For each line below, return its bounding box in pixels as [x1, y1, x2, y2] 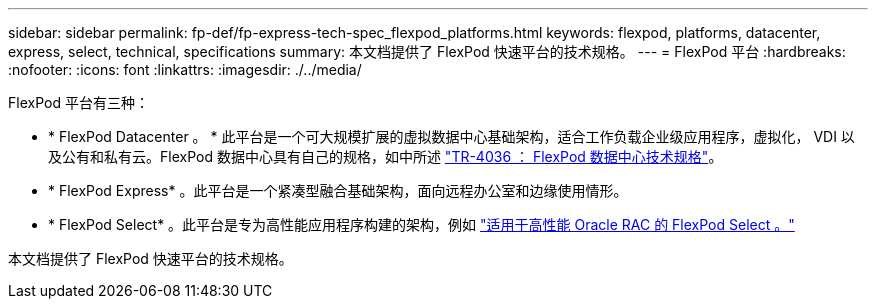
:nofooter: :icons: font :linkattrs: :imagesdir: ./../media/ [8, 61, 362, 78]
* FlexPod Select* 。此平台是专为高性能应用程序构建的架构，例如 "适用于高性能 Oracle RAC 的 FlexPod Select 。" [48, 216, 795, 233]
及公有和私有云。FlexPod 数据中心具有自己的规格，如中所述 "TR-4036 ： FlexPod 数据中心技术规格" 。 [48, 148, 723, 165]
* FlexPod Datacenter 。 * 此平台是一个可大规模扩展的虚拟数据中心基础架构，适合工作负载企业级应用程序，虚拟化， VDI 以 [48, 128, 855, 145]
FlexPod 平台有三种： [8, 94, 149, 111]
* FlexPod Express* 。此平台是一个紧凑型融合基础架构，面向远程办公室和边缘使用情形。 [48, 182, 628, 199]
